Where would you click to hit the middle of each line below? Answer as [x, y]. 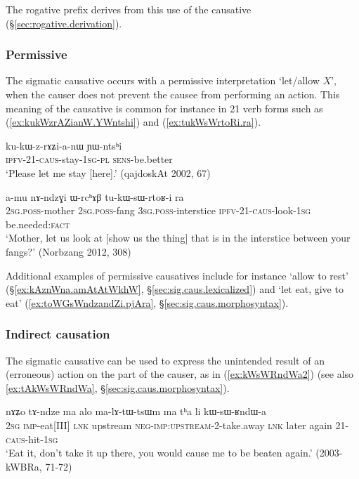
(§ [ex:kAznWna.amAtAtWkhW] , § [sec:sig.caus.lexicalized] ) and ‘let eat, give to [175, 289]
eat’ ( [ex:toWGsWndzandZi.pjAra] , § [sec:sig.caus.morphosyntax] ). [147, 302]
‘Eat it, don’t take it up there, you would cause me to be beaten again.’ [159, 453]
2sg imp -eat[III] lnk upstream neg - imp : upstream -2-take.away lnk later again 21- [177, 425]
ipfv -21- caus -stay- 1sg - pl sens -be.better [89, 159]
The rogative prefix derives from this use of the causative [129, 9]
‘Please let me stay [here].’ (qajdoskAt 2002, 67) [108, 172]
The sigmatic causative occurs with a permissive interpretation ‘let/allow [163, 80]
